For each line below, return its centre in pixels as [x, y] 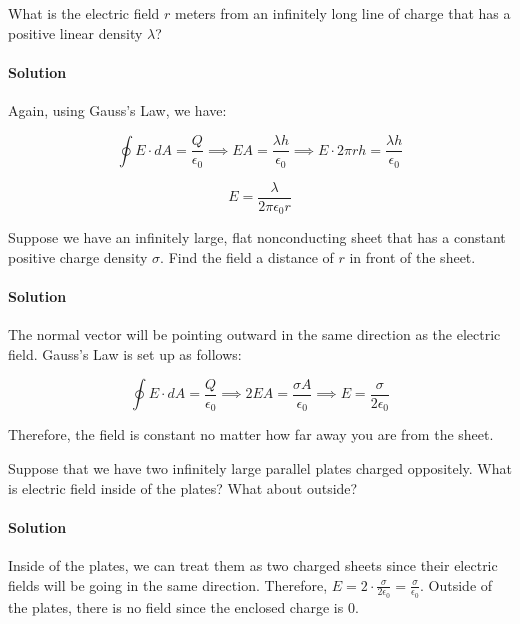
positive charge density [78, 256]
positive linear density [75, 32]
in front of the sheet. [412, 256]
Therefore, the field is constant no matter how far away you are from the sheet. [251, 434]
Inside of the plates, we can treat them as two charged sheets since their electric [253, 564]
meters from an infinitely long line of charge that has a [343, 13]
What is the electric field [84, 13]
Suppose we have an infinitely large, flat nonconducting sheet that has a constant [257, 237]
